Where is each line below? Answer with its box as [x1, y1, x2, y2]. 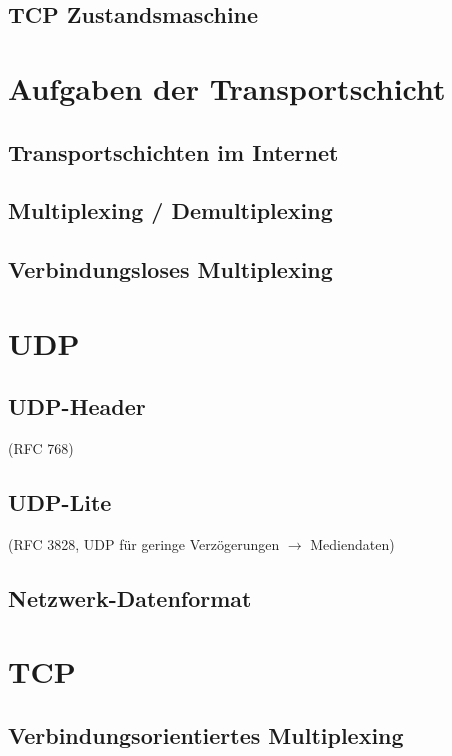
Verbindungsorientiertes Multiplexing [8, 720, 404, 751]
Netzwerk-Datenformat [8, 582, 252, 613]
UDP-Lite [8, 487, 112, 518]
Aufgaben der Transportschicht [8, 67, 446, 108]
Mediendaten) [310, 533, 395, 554]
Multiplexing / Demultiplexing [8, 195, 333, 226]
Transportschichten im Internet [8, 136, 339, 167]
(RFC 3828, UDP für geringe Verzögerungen [8, 533, 280, 554]
